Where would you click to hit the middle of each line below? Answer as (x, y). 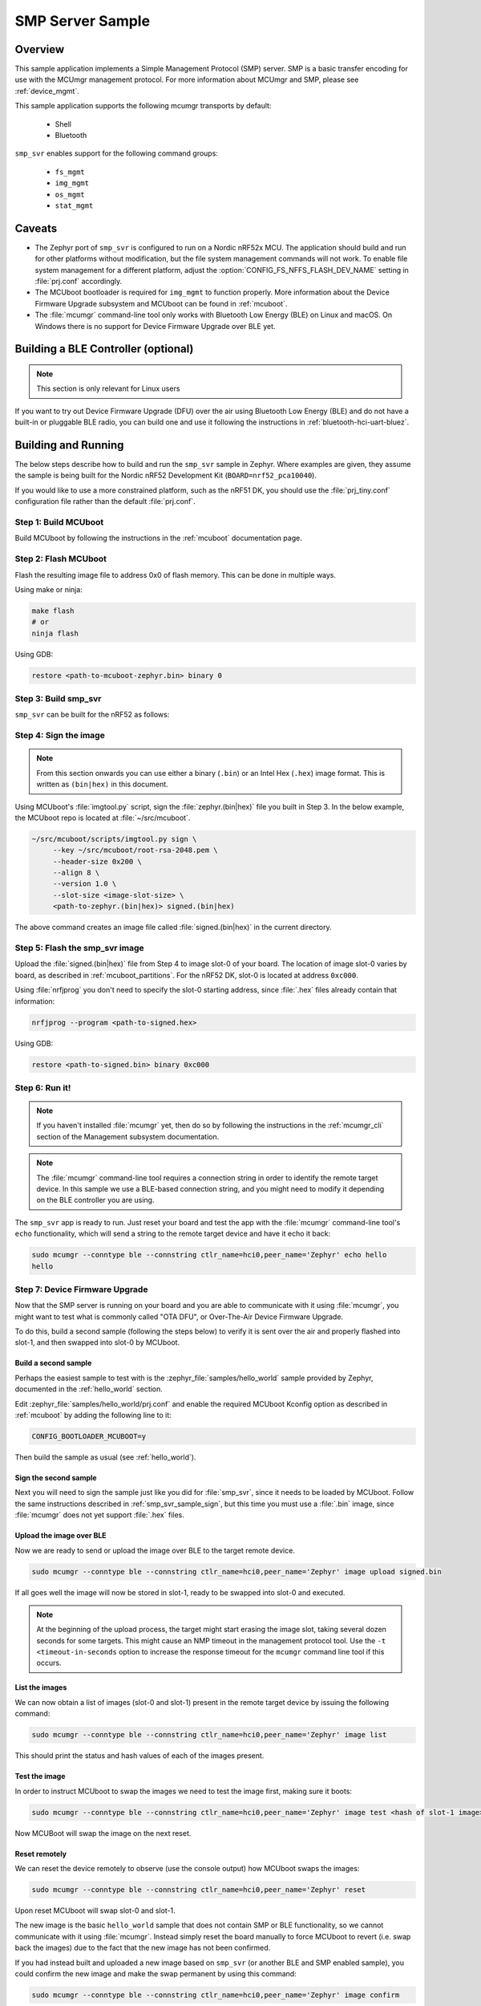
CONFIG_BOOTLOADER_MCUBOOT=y (89, 1436)
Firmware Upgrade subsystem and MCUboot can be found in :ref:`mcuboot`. (161, 303)
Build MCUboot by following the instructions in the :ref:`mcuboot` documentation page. (158, 538)
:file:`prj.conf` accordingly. (79, 282)
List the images (41, 1687)
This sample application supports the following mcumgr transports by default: (143, 106)
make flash (53, 611)
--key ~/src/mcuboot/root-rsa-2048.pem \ (135, 850)
